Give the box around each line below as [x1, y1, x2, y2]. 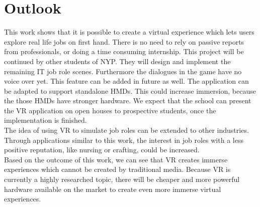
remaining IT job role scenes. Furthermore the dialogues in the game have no [4, 66, 242, 76]
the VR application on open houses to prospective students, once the [4, 105, 216, 115]
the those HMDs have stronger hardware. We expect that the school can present [4, 95, 251, 106]
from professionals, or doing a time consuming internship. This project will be [4, 46, 244, 57]
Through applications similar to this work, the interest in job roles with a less [4, 134, 243, 145]
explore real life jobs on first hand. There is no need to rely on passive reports [4, 36, 244, 47]
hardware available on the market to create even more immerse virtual [4, 183, 221, 194]
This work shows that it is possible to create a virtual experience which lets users [4, 27, 254, 37]
